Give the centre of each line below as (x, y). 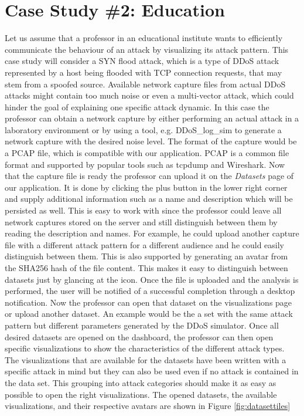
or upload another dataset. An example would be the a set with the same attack (149, 314)
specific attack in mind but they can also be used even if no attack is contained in (152, 371)
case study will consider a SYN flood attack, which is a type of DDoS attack (142, 61)
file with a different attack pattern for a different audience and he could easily (145, 244)
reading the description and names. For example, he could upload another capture (152, 233)
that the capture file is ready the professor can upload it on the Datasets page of (149, 176)
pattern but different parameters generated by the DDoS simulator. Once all (142, 325)
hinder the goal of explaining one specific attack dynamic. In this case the (137, 106)
